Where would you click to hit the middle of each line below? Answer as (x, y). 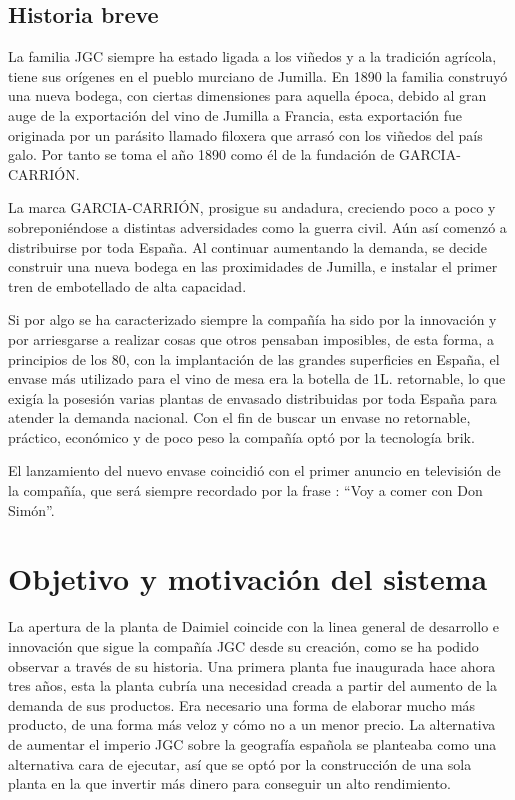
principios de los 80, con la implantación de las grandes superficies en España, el (254, 358)
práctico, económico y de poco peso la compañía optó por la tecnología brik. (241, 436)
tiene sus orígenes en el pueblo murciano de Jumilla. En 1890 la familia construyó (258, 75)
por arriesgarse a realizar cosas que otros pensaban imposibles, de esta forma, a (251, 338)
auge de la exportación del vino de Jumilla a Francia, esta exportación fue (235, 114)
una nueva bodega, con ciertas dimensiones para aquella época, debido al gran (247, 95)
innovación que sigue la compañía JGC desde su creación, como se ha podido (243, 645)
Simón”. (31, 509)
